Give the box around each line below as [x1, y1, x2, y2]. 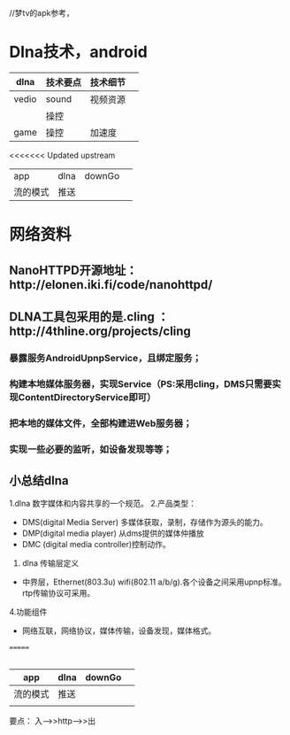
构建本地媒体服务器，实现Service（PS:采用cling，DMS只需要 [9, 377, 272, 390]
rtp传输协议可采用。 [21, 588, 95, 599]
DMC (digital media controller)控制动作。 [21, 539, 171, 550]
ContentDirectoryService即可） [18, 391, 156, 403]
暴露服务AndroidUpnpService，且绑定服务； [9, 352, 202, 364]
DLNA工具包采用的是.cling [9, 309, 155, 324]
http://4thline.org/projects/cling [9, 323, 192, 338]
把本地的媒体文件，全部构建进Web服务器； [9, 417, 193, 429]
